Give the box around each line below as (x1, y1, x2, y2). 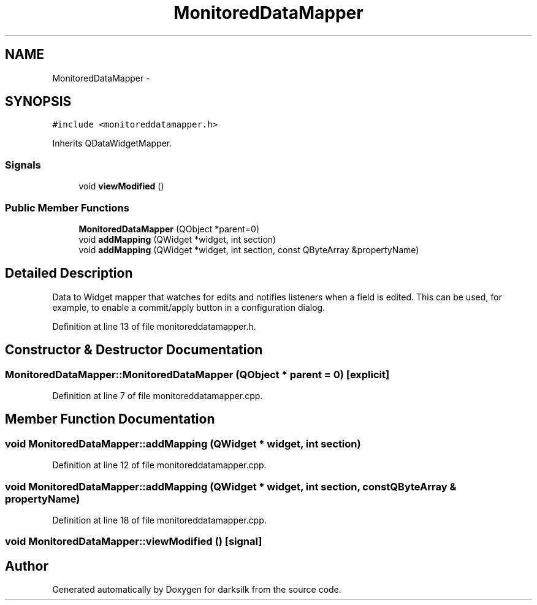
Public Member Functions (5, 201, 129, 214)
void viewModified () (78, 181, 164, 192)
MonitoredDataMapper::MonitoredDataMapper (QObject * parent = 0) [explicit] (5, 368, 390, 381)
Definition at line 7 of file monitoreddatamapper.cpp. (52, 390, 263, 401)
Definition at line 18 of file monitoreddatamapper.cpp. (52, 514, 267, 525)
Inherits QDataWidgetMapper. (52, 138, 172, 149)
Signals (5, 158, 41, 171)
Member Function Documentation (5, 411, 215, 427)
